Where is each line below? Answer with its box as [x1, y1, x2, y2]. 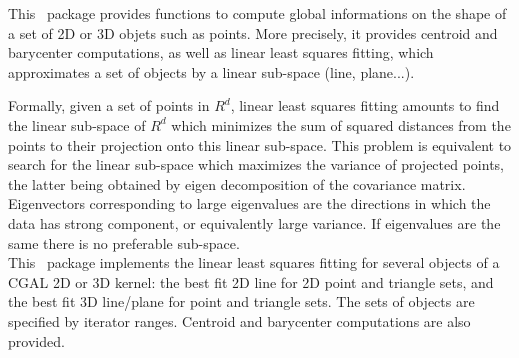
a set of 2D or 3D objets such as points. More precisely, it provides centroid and [8, 22, 498, 43]
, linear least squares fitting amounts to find [230, 95, 500, 116]
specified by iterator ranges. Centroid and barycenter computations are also [8, 310, 471, 331]
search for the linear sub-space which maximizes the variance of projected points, [8, 154, 504, 175]
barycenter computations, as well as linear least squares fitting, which [8, 42, 434, 63]
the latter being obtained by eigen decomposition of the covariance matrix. [8, 173, 466, 194]
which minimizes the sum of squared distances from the [171, 114, 511, 135]
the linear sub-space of [8, 114, 146, 135]
